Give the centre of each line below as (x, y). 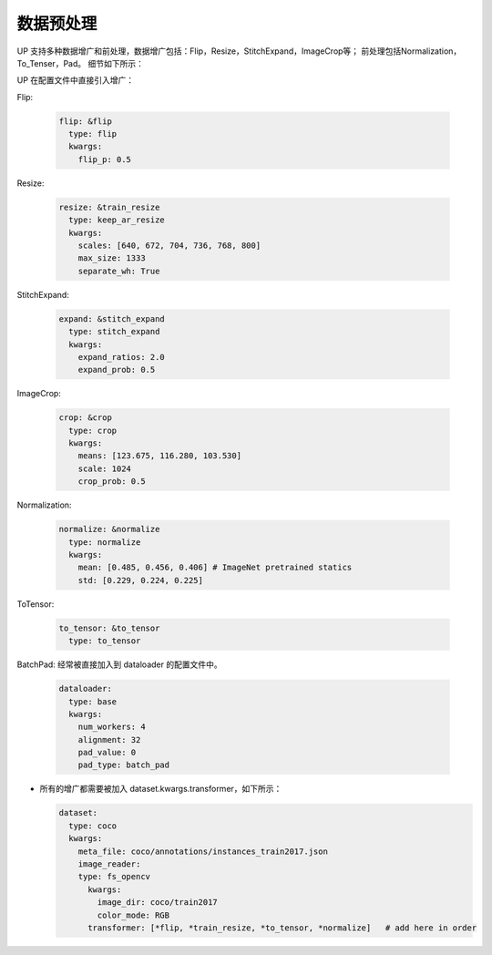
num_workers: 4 (112, 727)
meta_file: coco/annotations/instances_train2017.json (203, 851)
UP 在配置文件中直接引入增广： (76, 80)
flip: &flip (86, 121)
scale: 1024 (105, 468)
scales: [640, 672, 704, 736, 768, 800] (169, 246)
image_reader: (109, 864)
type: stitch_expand (114, 332)
